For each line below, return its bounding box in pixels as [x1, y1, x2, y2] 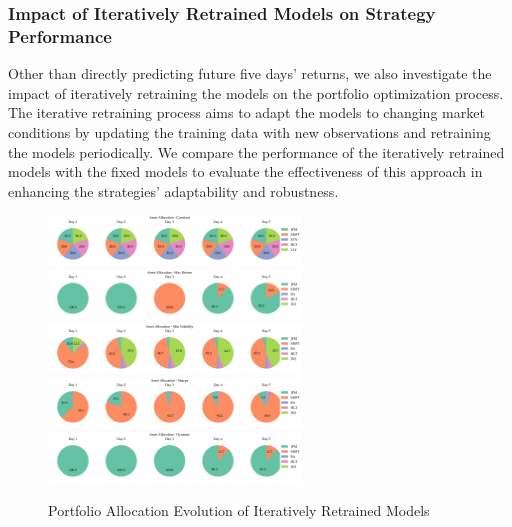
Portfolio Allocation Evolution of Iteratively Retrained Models [48, 499, 430, 520]
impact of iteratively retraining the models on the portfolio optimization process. [8, 82, 504, 103]
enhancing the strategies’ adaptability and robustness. [8, 180, 339, 201]
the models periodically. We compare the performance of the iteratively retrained [8, 141, 505, 162]
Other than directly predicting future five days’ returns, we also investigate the [8, 63, 492, 84]
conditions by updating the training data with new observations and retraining [8, 121, 491, 142]
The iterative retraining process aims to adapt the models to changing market [8, 102, 485, 123]
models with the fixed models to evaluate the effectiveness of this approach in [8, 161, 483, 182]
